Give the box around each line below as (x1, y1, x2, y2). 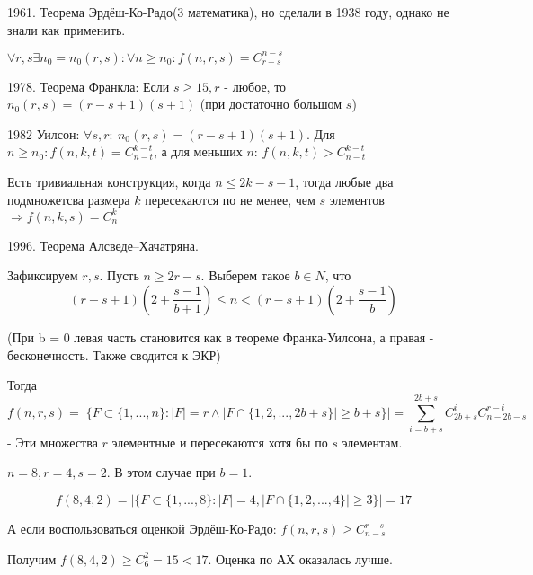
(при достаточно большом (200, 94, 342, 113)
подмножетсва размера (7, 190, 130, 208)
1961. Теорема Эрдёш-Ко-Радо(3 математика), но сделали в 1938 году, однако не (7, 3, 449, 21)
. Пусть (99, 266, 139, 285)
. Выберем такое (200, 266, 290, 285)
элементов (329, 190, 385, 208)
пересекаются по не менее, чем (145, 190, 315, 208)
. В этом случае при (106, 463, 216, 482)
